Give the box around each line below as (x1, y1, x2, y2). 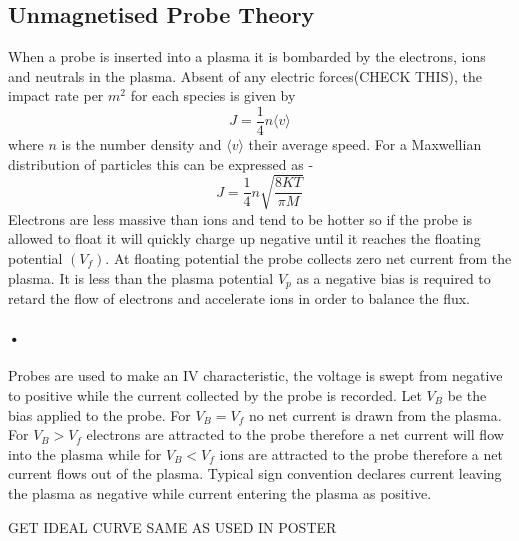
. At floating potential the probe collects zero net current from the (105, 247, 512, 268)
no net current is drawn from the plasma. (248, 404, 502, 425)
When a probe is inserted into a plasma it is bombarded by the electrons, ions (8, 46, 486, 67)
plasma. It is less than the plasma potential (8, 267, 274, 288)
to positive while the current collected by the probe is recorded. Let (8, 385, 422, 405)
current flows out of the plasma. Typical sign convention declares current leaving (8, 463, 502, 484)
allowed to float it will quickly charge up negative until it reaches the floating (8, 228, 481, 249)
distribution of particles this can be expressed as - (8, 153, 314, 174)
